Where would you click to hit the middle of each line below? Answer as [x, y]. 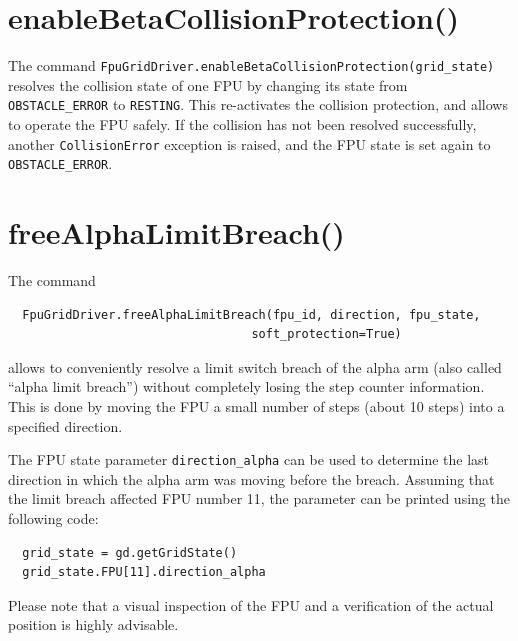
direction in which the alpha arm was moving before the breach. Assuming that [251, 478]
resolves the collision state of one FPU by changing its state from [208, 84]
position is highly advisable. [93, 624]
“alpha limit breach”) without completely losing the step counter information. [246, 386]
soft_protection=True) [326, 334]
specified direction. [65, 425]
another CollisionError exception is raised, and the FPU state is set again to [249, 143]
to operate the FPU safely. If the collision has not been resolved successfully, [242, 124]
